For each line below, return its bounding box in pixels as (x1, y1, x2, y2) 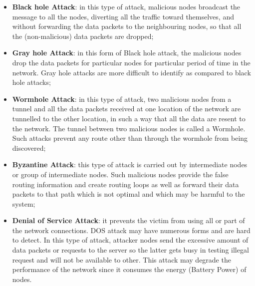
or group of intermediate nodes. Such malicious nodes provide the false (12, 169, 229, 179)
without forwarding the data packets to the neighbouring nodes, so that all (12, 21, 242, 31)
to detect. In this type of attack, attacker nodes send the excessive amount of (12, 235, 249, 245)
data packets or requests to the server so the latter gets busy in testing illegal (12, 245, 249, 255)
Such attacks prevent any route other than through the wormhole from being (12, 133, 248, 143)
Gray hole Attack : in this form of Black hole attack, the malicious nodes (12, 47, 242, 58)
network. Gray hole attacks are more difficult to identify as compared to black (12, 67, 251, 77)
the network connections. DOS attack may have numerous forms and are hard (12, 225, 251, 235)
